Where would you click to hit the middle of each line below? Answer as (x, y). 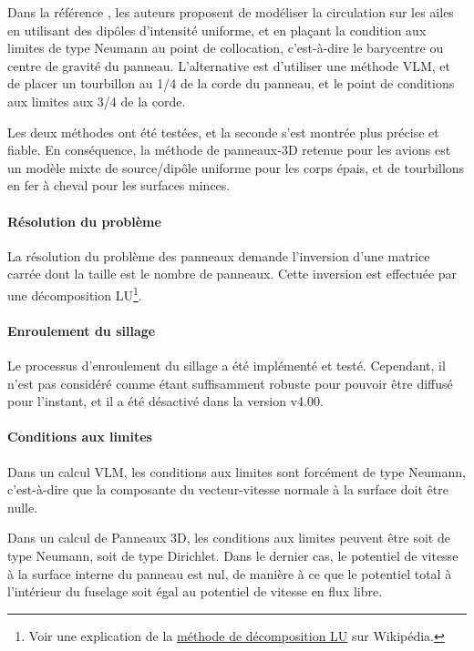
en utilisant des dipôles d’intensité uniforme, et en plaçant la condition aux (217, 30)
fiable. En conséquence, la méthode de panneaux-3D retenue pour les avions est (229, 150)
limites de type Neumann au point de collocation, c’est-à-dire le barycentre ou (226, 48)
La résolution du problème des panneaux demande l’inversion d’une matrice (219, 255)
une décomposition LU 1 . (75, 293)
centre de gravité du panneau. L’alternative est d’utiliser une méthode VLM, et (229, 65)
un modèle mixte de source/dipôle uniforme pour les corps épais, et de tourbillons (236, 167)
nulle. (23, 507)
